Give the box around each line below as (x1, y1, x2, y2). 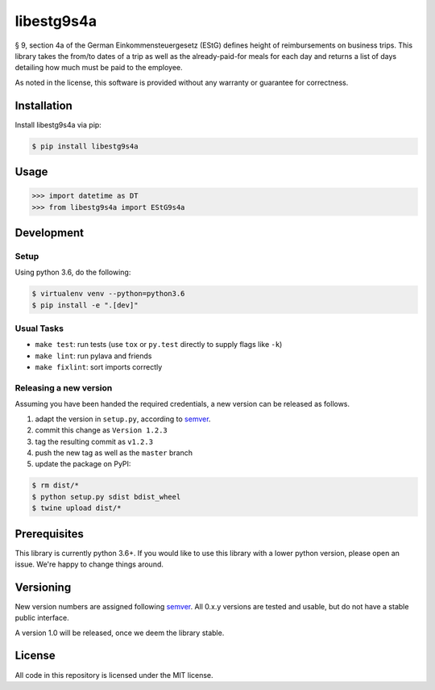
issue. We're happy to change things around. (14, 559, 164, 569)
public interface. (14, 613, 69, 623)
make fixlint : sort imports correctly (35, 362, 163, 372)
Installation (14, 98, 72, 112)
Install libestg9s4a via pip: (14, 119, 102, 129)
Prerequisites (14, 527, 84, 541)
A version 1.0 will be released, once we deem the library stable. (14, 628, 225, 638)
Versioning (14, 580, 72, 594)
